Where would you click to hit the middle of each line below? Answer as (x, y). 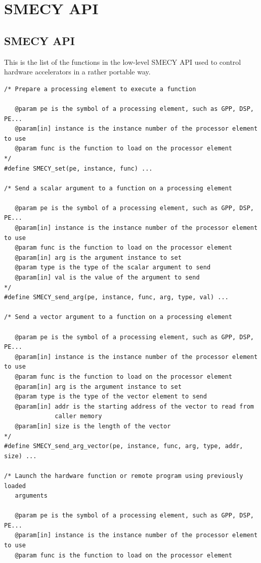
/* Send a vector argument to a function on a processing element (118, 317)
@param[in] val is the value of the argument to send (107, 278)
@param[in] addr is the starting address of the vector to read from (134, 406)
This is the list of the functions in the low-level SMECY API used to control (123, 62)
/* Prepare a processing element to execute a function (100, 89)
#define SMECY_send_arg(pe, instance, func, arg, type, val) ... (116, 297)
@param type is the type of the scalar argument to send (113, 268)
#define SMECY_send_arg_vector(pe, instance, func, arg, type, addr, (124, 446)
